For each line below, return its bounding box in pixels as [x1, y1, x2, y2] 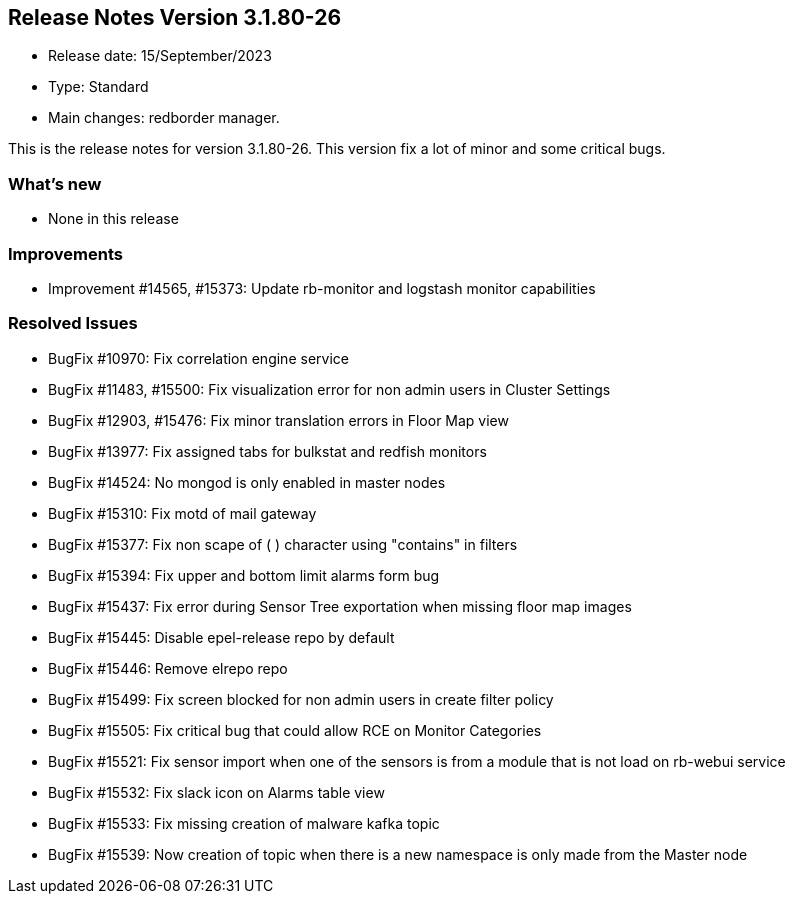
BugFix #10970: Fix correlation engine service [48, 349, 349, 367]
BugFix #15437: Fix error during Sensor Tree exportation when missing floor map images [48, 597, 632, 615]
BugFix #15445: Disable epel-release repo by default [48, 628, 395, 646]
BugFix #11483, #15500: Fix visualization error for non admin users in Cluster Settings [48, 380, 611, 398]
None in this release [48, 210, 179, 228]
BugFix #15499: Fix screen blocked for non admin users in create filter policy [48, 690, 554, 708]
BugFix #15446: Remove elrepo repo [48, 659, 288, 677]
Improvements [8, 243, 123, 264]
